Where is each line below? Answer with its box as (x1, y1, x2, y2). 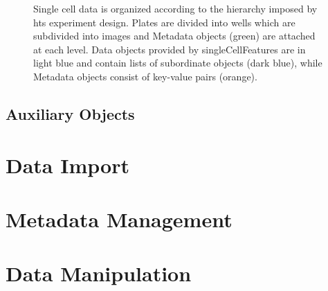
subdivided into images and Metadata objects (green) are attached (33, 28, 316, 43)
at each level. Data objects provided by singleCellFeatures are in (33, 42, 306, 56)
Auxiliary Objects (6, 103, 135, 124)
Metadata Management (6, 204, 233, 233)
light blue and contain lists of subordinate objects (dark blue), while (33, 55, 322, 70)
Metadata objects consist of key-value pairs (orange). (33, 69, 257, 83)
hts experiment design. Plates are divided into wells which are (33, 15, 295, 29)
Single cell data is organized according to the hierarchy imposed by (33, 1, 318, 15)
